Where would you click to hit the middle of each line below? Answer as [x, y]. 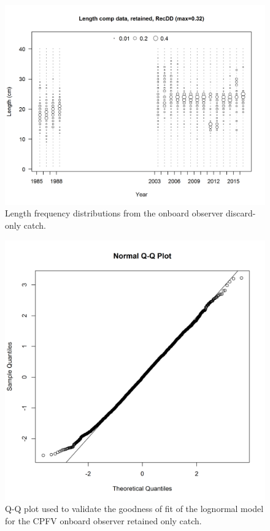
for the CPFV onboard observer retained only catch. [103, 520]
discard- [241, 213]
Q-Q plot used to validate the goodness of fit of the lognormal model [134, 509]
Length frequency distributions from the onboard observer [114, 213]
